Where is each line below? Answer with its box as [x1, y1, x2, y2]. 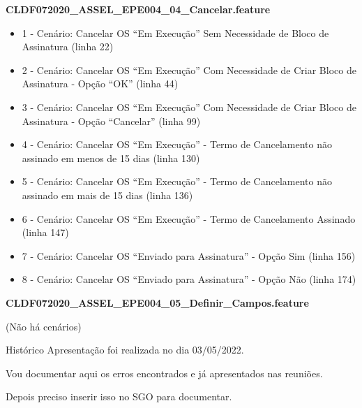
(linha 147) [22, 225, 69, 240]
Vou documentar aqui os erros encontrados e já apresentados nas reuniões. [6, 365, 323, 380]
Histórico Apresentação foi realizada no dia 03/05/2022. [6, 342, 244, 357]
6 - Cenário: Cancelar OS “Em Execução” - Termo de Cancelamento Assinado [22, 211, 356, 226]
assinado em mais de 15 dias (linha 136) [22, 187, 193, 202]
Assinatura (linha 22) [22, 39, 114, 54]
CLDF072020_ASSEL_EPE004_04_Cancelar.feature [6, 2, 271, 16]
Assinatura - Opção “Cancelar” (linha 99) [22, 113, 201, 128]
